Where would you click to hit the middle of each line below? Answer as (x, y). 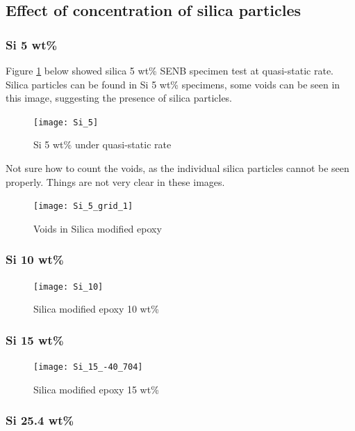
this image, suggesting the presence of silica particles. (119, 98)
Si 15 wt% (35, 339)
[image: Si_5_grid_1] (83, 206)
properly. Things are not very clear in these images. (115, 181)
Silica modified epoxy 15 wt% (96, 389)
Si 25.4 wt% (40, 420)
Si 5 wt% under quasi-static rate (102, 144)
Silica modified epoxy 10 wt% (96, 309)
